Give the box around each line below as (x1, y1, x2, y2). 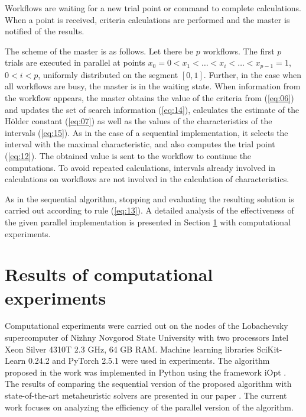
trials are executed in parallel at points (5, 56, 145, 69)
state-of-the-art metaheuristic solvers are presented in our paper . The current (5, 389, 287, 402)
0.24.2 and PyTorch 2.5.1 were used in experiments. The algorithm (28, 354, 270, 367)
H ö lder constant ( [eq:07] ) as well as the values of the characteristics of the (5, 115, 272, 127)
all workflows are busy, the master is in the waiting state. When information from (5, 80, 301, 92)
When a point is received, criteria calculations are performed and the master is (5, 13, 290, 25)
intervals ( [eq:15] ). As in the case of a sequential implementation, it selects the (5, 126, 288, 138)
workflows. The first (203, 44, 275, 57)
